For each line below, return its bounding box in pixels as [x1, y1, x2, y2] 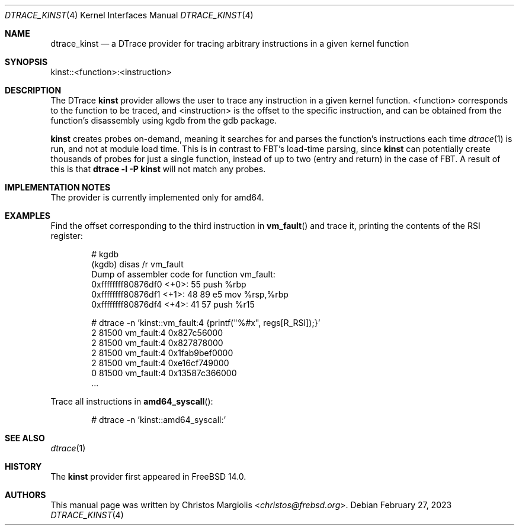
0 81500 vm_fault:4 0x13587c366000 [91, 368, 237, 378]
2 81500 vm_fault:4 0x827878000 [91, 338, 223, 348]
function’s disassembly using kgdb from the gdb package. [50, 115, 277, 125]
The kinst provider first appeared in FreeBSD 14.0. [50, 471, 246, 481]
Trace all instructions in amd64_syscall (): [50, 396, 213, 406]
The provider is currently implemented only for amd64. [50, 192, 264, 202]
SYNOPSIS [5, 57, 48, 67]
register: [50, 231, 83, 241]
